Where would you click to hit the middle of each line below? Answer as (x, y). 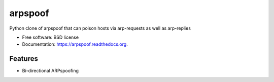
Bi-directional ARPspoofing (50, 71)
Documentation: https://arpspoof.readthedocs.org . (75, 44)
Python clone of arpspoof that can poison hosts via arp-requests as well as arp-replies (100, 28)
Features (24, 59)
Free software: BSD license (50, 37)
